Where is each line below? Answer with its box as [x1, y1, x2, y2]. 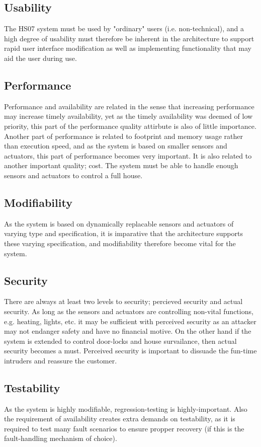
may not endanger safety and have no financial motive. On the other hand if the [4, 326, 251, 336]
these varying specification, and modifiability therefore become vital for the [4, 238, 236, 248]
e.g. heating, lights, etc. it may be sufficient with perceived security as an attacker [4, 316, 256, 326]
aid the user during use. [4, 52, 77, 63]
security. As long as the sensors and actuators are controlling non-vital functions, [4, 306, 253, 316]
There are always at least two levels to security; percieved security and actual [4, 296, 243, 307]
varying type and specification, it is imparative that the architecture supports [4, 228, 243, 239]
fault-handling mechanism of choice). [4, 433, 117, 443]
